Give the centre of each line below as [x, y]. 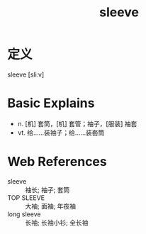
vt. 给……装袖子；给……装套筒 [61, 133]
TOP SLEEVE [26, 197]
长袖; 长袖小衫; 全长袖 [57, 222]
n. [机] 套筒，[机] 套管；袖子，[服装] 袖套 [77, 123]
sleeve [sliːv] [26, 74]
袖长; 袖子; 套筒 [47, 189]
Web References [57, 162]
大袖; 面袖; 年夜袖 [51, 206]
